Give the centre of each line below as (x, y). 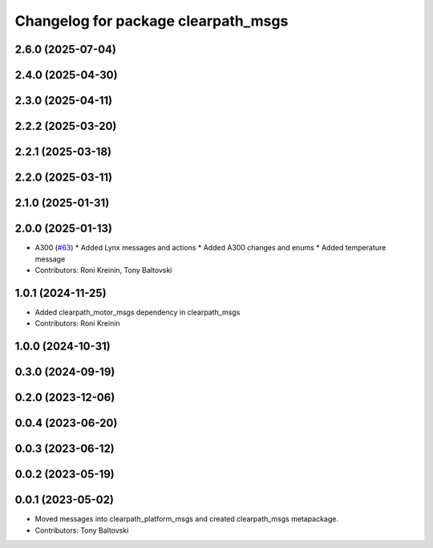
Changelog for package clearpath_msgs (152, 21)
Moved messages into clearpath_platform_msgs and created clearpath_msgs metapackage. (187, 519)
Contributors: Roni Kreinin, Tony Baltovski (103, 270)
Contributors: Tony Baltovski (82, 530)
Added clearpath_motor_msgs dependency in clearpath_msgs (138, 312)
